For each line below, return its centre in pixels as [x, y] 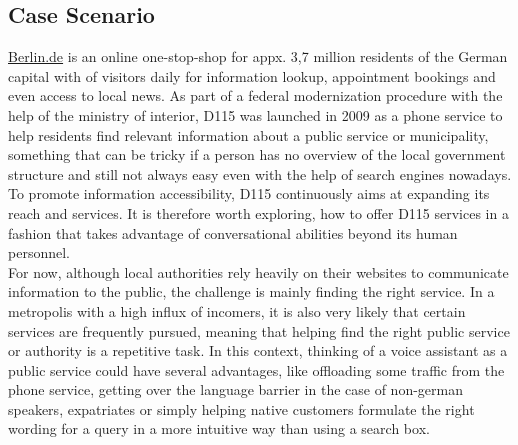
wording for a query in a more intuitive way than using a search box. [219, 428]
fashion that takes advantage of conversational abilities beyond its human [233, 232]
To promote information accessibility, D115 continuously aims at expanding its [249, 193]
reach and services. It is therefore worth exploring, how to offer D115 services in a [258, 212]
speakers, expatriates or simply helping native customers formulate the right [241, 408]
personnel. [39, 252]
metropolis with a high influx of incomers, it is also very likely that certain [237, 310]
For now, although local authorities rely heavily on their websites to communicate [258, 271]
